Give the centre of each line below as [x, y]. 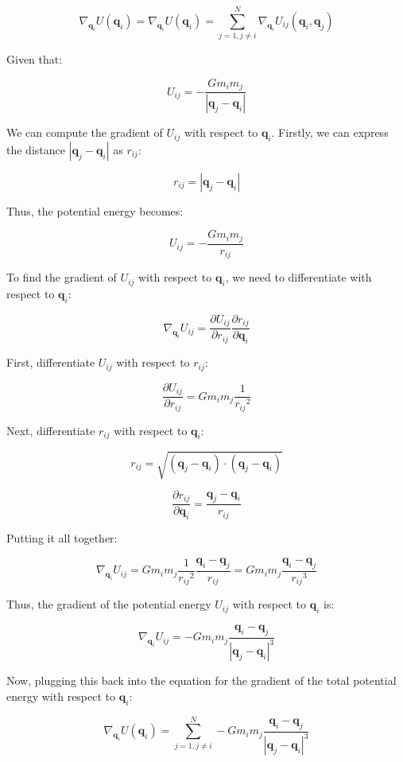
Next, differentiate [51, 430]
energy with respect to [61, 696]
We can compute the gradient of [85, 132]
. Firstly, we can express [330, 132]
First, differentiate [51, 362]
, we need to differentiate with [298, 277]
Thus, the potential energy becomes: [95, 210]
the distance [36, 149]
